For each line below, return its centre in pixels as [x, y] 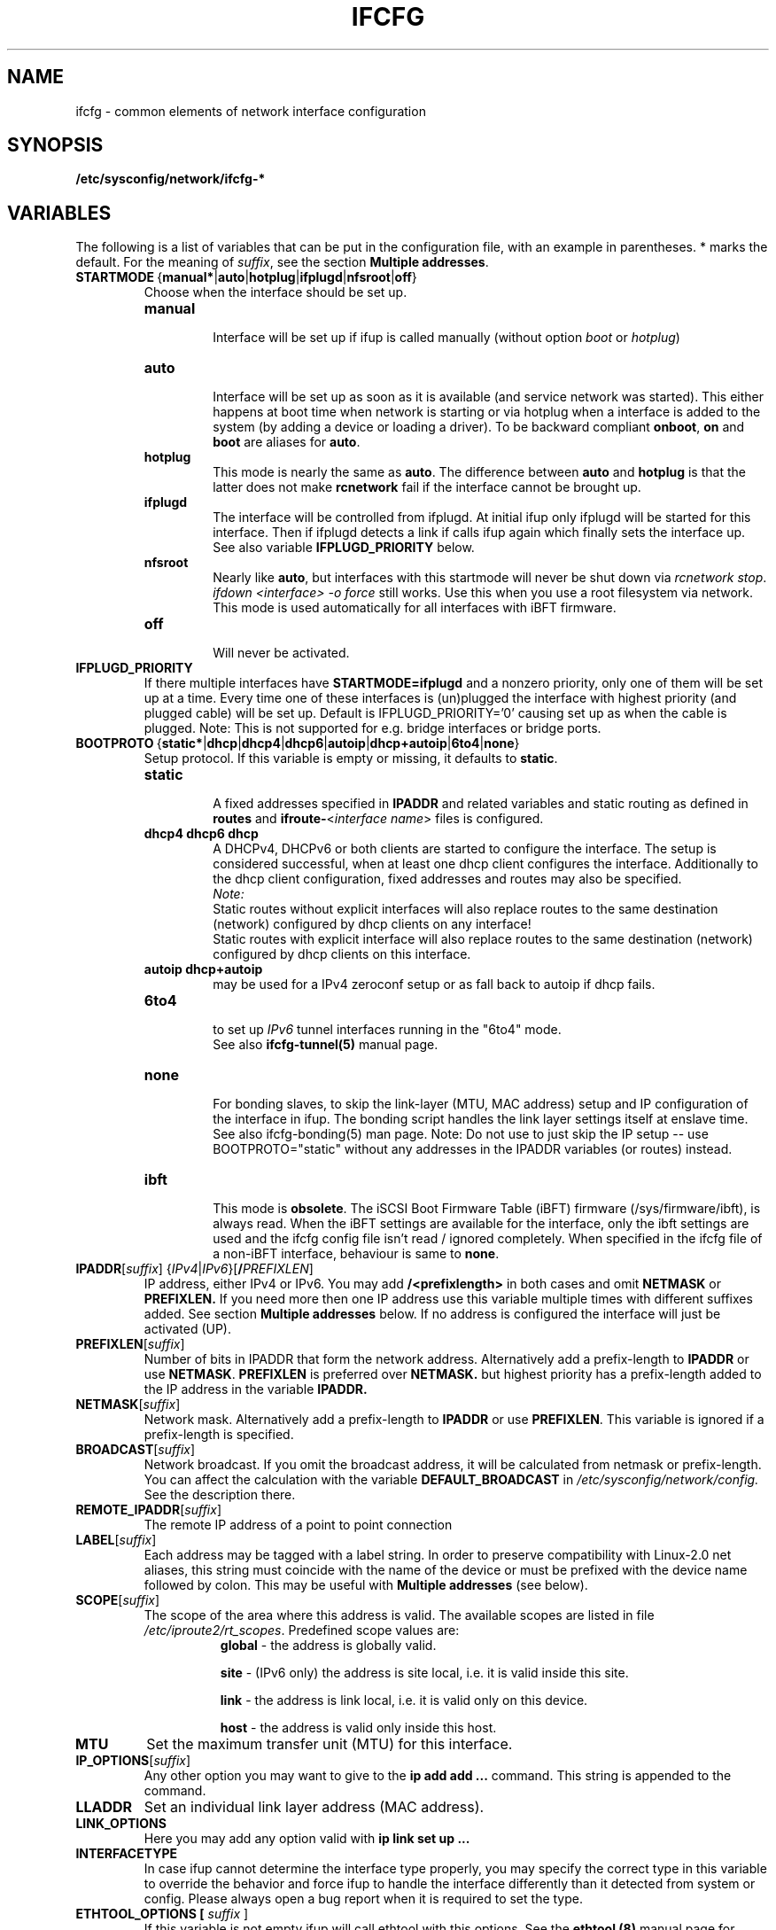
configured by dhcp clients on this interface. [342, 954]
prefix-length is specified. [219, 1435]
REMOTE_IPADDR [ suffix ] [148, 1510]
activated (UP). [188, 1329]
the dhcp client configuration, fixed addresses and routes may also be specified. [447, 879]
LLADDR [104, 1807]
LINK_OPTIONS [121, 1824]
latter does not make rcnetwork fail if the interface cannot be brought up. [427, 487]
